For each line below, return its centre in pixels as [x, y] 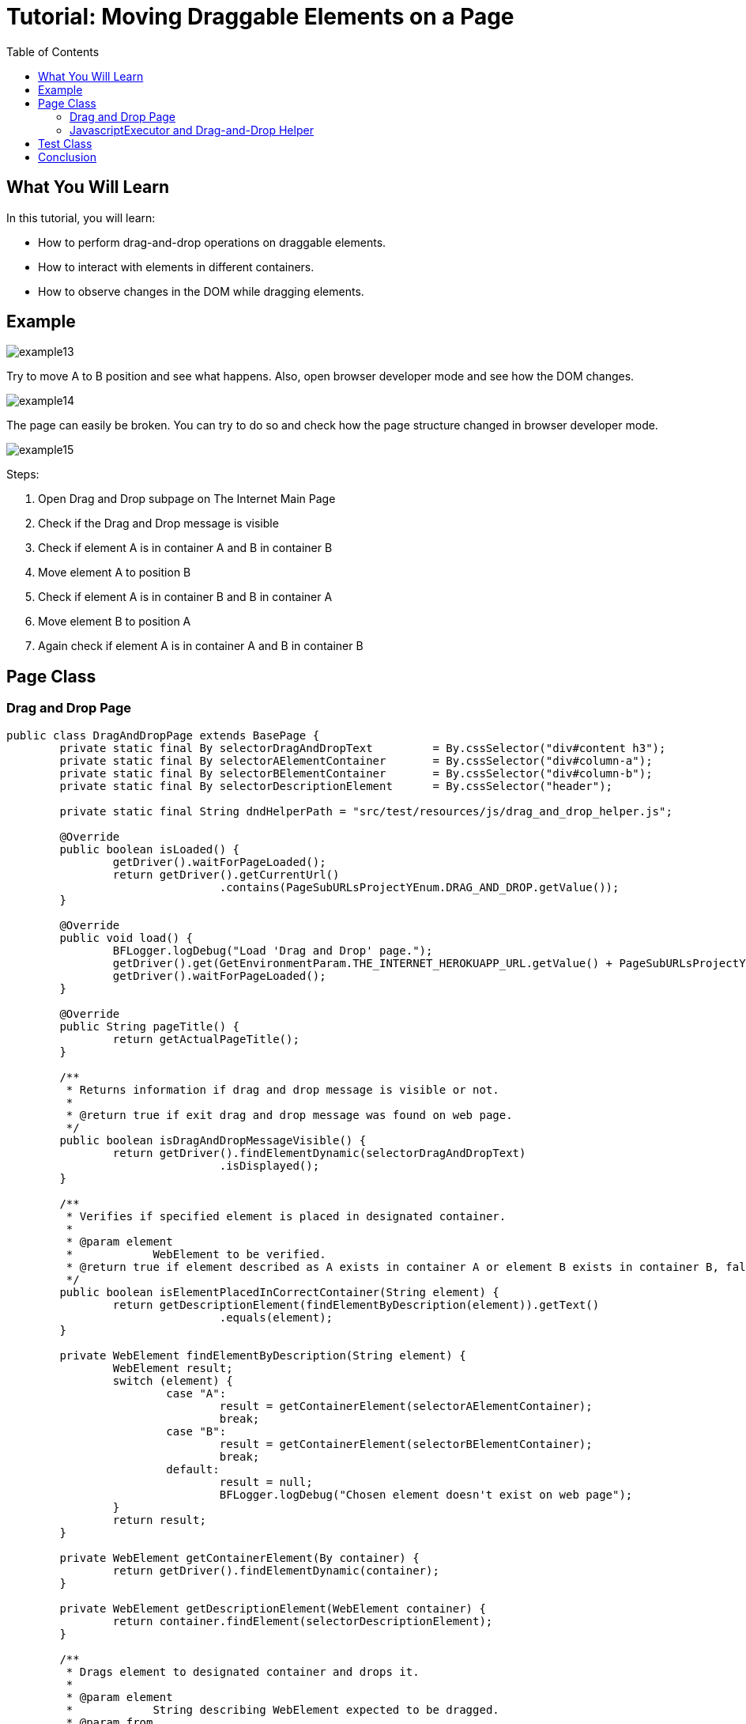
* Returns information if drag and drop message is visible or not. [283, 1089]
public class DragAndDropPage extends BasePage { [163, 735]
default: [193, 1469]
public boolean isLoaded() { [150, 849]
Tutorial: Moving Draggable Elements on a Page [260, 17]
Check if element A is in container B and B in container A [185, 597]
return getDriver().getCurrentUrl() [226, 874]
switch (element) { [173, 1380]
